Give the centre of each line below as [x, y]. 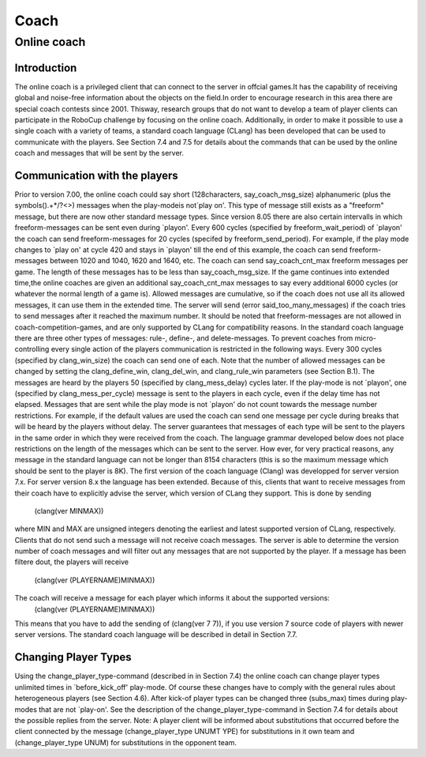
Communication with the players [97, 175]
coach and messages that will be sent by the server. [99, 153]
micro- [366, 338]
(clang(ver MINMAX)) [69, 510]
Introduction [46, 68]
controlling [32, 349]
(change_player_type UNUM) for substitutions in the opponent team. [125, 742]
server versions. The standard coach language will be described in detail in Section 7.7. [156, 635]
